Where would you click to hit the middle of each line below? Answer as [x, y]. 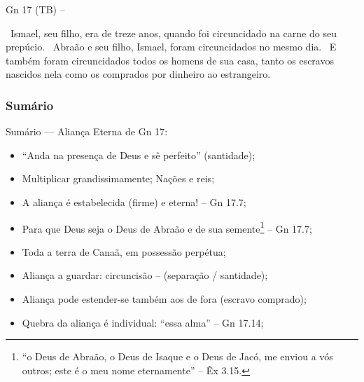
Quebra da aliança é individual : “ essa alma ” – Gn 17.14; [143, 322]
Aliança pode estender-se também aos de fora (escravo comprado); [164, 299]
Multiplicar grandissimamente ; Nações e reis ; [118, 178]
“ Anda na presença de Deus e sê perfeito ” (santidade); [139, 155]
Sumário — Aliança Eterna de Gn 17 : [87, 131]
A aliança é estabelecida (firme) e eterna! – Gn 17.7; [134, 202]
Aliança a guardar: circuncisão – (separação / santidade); [145, 275]
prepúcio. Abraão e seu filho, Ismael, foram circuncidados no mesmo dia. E [171, 47]
